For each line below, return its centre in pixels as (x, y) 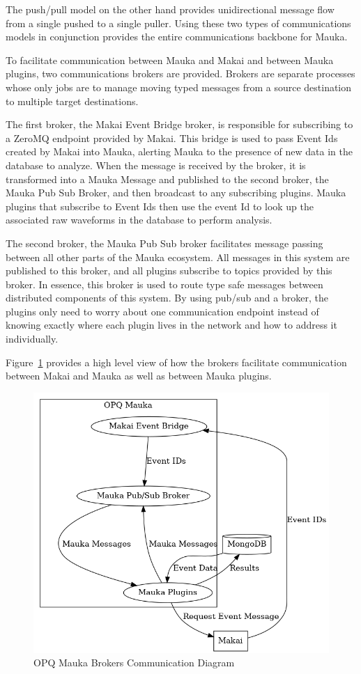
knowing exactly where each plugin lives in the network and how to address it (171, 325)
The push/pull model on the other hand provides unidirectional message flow (170, 9)
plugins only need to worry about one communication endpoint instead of (162, 311)
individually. (32, 339)
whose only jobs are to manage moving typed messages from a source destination (179, 87)
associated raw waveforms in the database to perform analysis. (139, 220)
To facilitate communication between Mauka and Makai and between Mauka (170, 60)
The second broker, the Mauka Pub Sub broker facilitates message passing (164, 243)
